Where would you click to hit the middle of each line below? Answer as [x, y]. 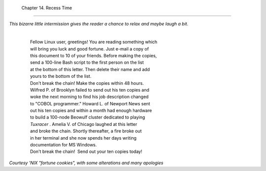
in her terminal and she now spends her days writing [83, 138]
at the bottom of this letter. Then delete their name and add [90, 69]
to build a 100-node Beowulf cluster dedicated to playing [88, 117]
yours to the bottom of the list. [61, 76]
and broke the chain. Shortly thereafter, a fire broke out [86, 131]
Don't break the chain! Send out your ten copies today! [86, 151]
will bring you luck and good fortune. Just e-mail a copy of [90, 49]
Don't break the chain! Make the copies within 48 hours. [87, 83]
